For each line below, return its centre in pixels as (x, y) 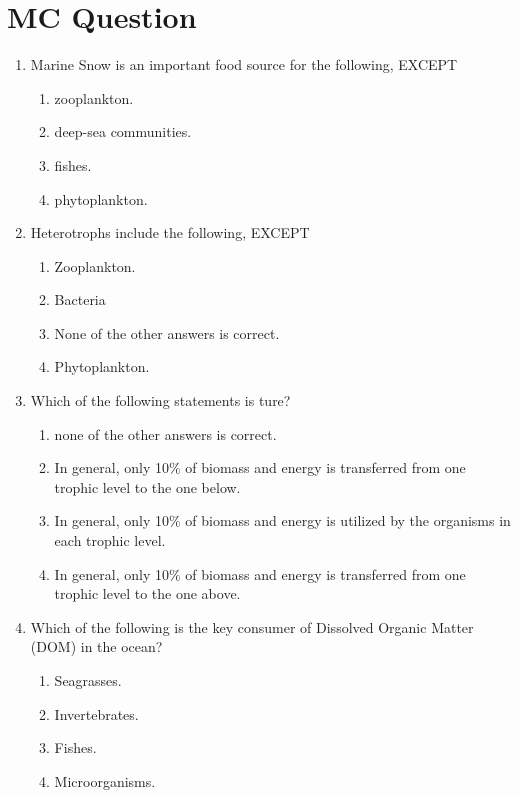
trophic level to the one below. (147, 486)
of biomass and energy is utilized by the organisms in (348, 520)
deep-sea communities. (123, 131)
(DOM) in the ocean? (96, 646)
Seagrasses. (88, 680)
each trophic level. (110, 540)
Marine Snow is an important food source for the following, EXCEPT (244, 64)
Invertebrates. (96, 713)
